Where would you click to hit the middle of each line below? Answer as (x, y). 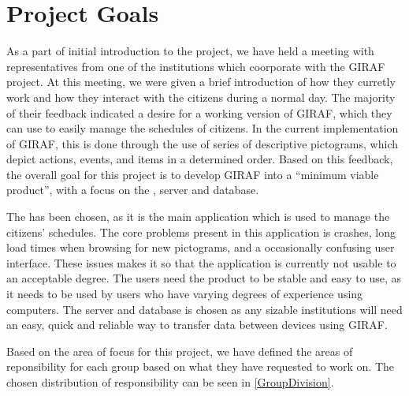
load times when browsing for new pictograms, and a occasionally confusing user (201, 247)
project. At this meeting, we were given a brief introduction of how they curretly (201, 82)
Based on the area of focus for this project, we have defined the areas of (180, 351)
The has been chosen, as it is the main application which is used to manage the (198, 217)
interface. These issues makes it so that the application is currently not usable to (201, 262)
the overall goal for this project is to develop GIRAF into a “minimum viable (193, 174)
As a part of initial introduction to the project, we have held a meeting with (190, 51)
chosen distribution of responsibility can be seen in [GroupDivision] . (170, 382)
